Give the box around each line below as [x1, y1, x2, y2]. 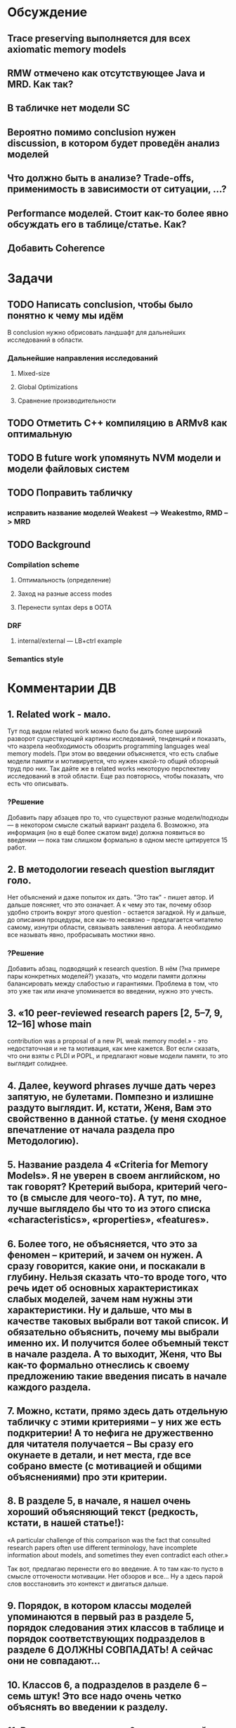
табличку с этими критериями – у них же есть [7, 1416, 222, 1428]
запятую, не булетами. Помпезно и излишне [7, 1091, 214, 1103]
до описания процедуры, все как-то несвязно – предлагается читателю [7, 916, 223, 924]
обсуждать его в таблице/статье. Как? [7, 218, 187, 230]
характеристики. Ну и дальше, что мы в [7, 1304, 192, 1316]
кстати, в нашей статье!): [7, 1517, 124, 1529]
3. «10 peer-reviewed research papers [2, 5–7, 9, [7, 1007, 223, 1019]
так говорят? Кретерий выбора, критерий [7, 1181, 201, 1193]
